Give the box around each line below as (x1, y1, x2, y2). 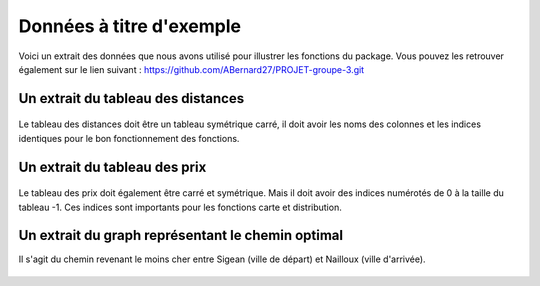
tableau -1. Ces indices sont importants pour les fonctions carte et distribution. (18, 201, 342, 213)
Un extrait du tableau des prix (18, 158, 207, 175)
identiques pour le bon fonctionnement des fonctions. (18, 132, 240, 144)
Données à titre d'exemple (18, 15, 242, 37)
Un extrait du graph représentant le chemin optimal (18, 227, 344, 244)
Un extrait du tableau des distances (18, 90, 245, 107)
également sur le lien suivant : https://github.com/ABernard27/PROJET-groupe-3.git (18, 63, 365, 75)
